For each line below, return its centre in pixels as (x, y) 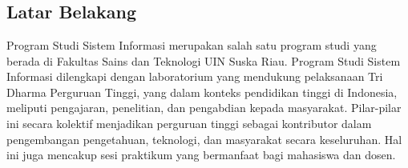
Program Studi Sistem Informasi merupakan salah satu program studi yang (192, 45)
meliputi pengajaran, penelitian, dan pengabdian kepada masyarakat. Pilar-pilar (204, 108)
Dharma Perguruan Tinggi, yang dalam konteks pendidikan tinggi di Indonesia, (202, 92)
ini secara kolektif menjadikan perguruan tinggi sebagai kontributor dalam (189, 123)
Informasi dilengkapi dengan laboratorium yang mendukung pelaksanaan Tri (195, 76)
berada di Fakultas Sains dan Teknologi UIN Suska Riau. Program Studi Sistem (204, 60)
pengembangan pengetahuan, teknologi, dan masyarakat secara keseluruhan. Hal (204, 139)
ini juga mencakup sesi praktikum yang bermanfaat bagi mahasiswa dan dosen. (201, 155)
